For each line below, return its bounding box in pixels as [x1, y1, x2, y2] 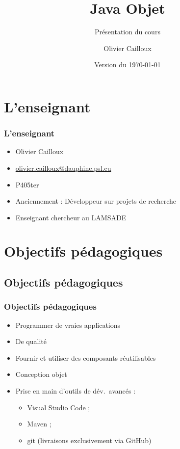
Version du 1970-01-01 [94, 59, 161, 70]
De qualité [15, 336, 47, 346]
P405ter [15, 179, 39, 189]
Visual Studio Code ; [27, 402, 90, 412]
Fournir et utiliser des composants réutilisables [15, 352, 156, 363]
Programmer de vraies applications [15, 319, 121, 330]
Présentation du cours [95, 26, 160, 37]
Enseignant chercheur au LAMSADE [15, 212, 127, 222]
